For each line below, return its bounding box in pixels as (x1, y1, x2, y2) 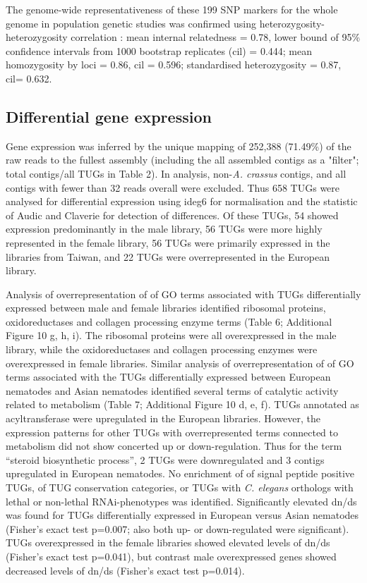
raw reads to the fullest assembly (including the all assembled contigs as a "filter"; (6, 152, 359, 167)
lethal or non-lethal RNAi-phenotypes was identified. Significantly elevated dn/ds (6, 493, 357, 508)
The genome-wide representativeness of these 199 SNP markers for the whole (6, 2, 338, 16)
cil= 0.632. (6, 70, 52, 85)
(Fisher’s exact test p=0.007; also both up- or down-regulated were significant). (6, 521, 349, 536)
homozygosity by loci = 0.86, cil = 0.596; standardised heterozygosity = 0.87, (6, 57, 342, 72)
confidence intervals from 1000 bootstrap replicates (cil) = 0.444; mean (6, 43, 312, 58)
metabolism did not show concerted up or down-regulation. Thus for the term (6, 438, 342, 453)
